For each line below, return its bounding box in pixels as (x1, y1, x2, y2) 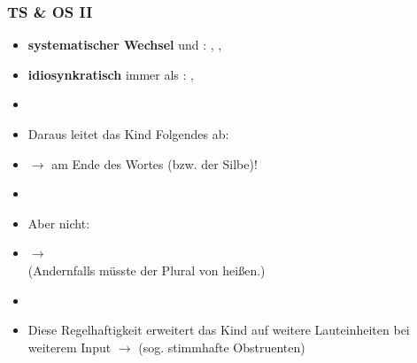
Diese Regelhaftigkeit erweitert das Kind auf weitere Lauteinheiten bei (27, 321, 410, 339)
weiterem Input (27, 337, 112, 356)
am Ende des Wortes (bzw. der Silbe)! (51, 154, 258, 173)
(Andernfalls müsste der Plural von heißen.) (27, 260, 266, 279)
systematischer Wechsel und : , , (27, 35, 222, 54)
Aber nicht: (27, 213, 90, 232)
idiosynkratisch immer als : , (27, 65, 194, 83)
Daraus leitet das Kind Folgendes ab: (27, 125, 229, 143)
